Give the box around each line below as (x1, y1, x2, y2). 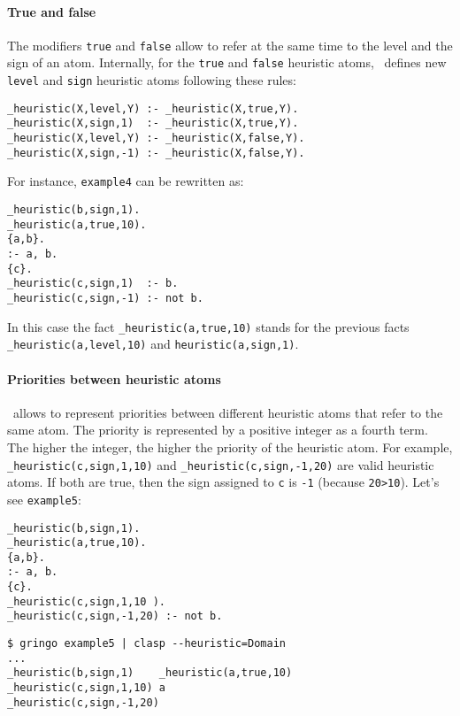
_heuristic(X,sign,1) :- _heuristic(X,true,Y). (7, 117, 299, 130)
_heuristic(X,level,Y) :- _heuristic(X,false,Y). (7, 132, 305, 145)
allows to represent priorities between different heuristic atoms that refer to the (12, 403, 443, 421)
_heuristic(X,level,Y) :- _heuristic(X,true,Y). (7, 102, 299, 115)
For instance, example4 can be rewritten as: (7, 172, 244, 190)
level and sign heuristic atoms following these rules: (7, 71, 296, 89)
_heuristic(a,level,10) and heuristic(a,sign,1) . (7, 335, 299, 353)
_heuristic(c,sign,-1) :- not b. (7, 291, 203, 304)
